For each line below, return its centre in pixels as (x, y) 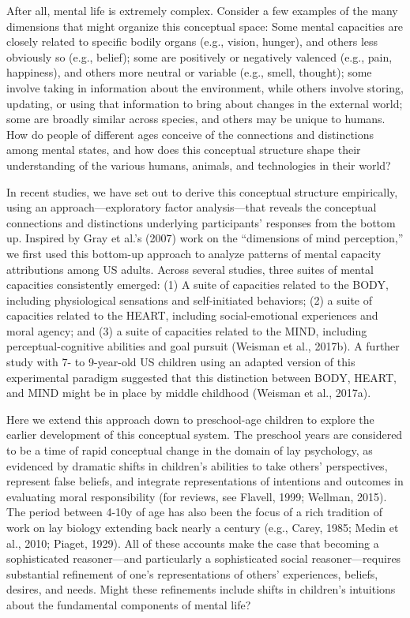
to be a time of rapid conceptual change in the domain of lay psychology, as (190, 450)
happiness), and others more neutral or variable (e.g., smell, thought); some (189, 72)
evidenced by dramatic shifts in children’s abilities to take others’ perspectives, (197, 465)
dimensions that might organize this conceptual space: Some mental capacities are (205, 26)
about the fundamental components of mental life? (129, 604)
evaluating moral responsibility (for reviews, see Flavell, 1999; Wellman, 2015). (197, 496)
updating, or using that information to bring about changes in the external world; (205, 103)
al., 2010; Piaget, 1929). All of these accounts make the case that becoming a (193, 543)
